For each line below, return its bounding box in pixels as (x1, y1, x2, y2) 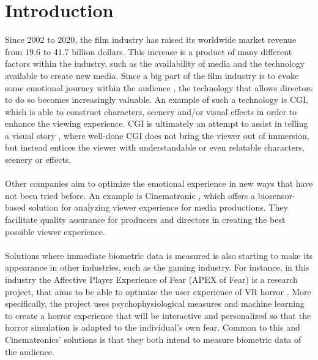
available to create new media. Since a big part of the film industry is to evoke (5, 69, 299, 81)
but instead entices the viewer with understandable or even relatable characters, (5, 141, 305, 154)
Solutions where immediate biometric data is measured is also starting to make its (5, 249, 313, 261)
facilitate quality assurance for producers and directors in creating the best (5, 213, 286, 226)
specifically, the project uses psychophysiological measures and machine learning (5, 297, 305, 310)
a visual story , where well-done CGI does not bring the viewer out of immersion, (5, 129, 309, 141)
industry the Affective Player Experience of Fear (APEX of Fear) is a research (5, 273, 298, 285)
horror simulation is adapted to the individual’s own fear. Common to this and (5, 321, 300, 334)
